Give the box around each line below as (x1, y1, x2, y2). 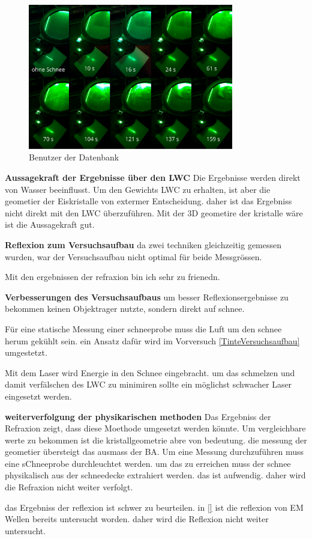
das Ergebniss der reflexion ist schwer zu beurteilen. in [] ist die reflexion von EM (5, 501, 304, 513)
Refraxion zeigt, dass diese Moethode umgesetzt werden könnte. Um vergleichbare (5, 422, 306, 434)
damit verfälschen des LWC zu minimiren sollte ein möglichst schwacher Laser (5, 378, 292, 391)
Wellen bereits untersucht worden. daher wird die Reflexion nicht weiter (5, 513, 269, 525)
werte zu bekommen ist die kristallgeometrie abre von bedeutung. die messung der (5, 433, 307, 446)
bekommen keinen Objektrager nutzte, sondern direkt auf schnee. (5, 302, 245, 315)
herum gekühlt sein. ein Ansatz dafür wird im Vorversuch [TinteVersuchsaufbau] (5, 334, 300, 347)
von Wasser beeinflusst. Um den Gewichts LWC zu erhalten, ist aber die (5, 183, 271, 195)
